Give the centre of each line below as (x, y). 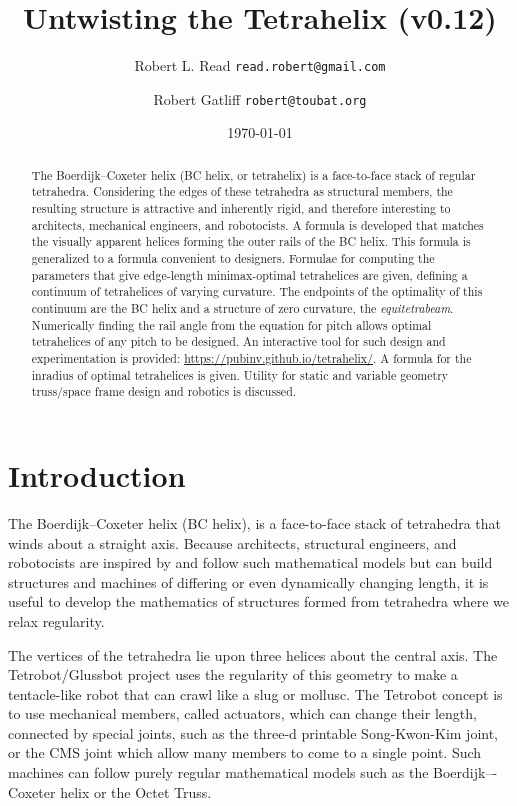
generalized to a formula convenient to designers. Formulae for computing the (233, 258)
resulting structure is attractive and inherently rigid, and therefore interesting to (241, 208)
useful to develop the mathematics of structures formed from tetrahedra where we (259, 601)
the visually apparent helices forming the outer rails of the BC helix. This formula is (251, 241)
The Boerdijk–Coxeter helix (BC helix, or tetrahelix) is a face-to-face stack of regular (253, 174)
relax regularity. (56, 620)
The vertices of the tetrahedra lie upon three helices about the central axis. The (253, 654)
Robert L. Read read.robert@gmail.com (260, 65)
